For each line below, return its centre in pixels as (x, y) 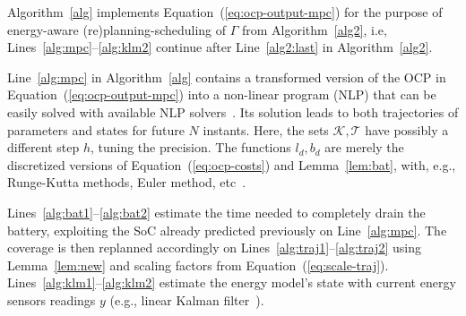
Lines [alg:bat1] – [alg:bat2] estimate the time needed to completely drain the (216, 212)
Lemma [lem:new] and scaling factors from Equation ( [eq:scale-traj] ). (198, 265)
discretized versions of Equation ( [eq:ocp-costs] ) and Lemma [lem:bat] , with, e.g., (232, 164)
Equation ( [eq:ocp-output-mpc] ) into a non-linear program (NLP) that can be (222, 94)
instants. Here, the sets (266, 129)
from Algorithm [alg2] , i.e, (315, 29)
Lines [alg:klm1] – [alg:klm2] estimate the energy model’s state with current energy (232, 282)
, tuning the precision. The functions (190, 147)
